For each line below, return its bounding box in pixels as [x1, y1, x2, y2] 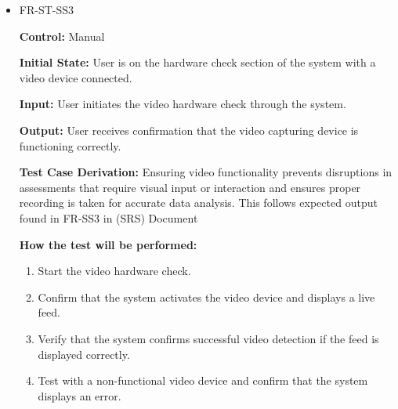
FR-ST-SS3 [19, 2, 74, 17]
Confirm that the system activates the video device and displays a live [38, 288, 375, 305]
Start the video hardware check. [38, 262, 191, 279]
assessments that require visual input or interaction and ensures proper [19, 179, 361, 195]
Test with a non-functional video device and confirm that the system [38, 372, 368, 389]
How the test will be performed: [19, 236, 197, 252]
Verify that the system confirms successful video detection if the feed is [38, 330, 379, 346]
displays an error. [38, 387, 121, 404]
